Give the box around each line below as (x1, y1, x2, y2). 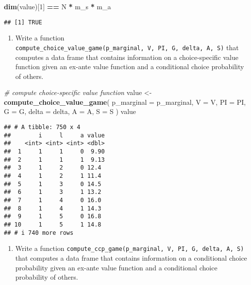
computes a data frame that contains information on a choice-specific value (15, 52, 238, 62)
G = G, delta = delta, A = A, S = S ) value (4, 106, 136, 116)
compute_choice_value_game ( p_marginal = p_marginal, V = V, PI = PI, (4, 96, 246, 107)
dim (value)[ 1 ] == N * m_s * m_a (4, 1, 111, 11)
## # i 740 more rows (4, 229, 74, 236)
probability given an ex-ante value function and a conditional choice (15, 262, 218, 272)
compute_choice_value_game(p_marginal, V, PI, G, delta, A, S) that (15, 42, 239, 52)
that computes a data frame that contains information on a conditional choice (15, 252, 247, 263)
